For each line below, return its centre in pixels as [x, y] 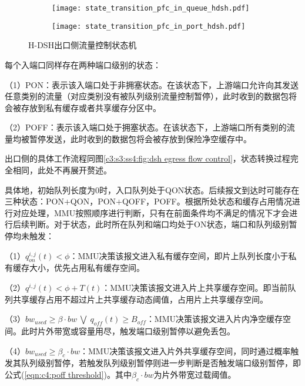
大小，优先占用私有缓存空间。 [87, 268]
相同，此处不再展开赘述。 [62, 170]
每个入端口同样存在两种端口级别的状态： [83, 64]
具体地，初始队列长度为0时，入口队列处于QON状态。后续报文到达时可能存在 [152, 189]
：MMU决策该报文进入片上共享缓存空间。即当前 [195, 288]
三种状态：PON [34, 201]
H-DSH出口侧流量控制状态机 [83, 45]
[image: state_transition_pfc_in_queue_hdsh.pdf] [151, 8]
